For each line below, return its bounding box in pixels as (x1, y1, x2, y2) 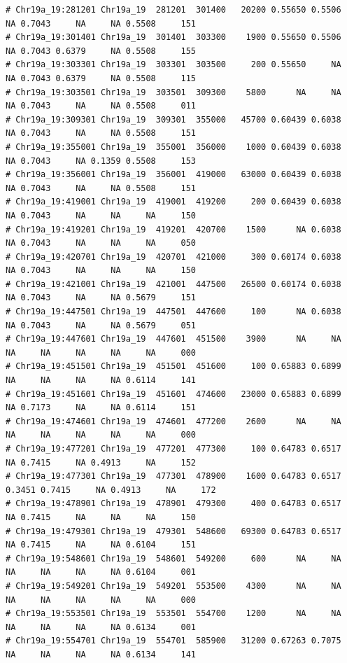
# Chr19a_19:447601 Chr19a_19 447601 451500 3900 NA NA (6, 334, 341, 344)
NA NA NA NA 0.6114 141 (6, 375, 197, 386)
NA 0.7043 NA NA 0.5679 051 (6, 320, 197, 330)
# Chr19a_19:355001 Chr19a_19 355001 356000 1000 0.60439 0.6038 (6, 141, 341, 152)
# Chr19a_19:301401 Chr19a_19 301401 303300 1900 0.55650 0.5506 (6, 32, 341, 43)
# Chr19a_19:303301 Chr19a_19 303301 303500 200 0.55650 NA (6, 60, 341, 70)
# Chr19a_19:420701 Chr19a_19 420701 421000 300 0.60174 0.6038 (6, 251, 341, 262)
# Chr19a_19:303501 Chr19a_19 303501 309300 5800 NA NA (6, 87, 341, 97)
